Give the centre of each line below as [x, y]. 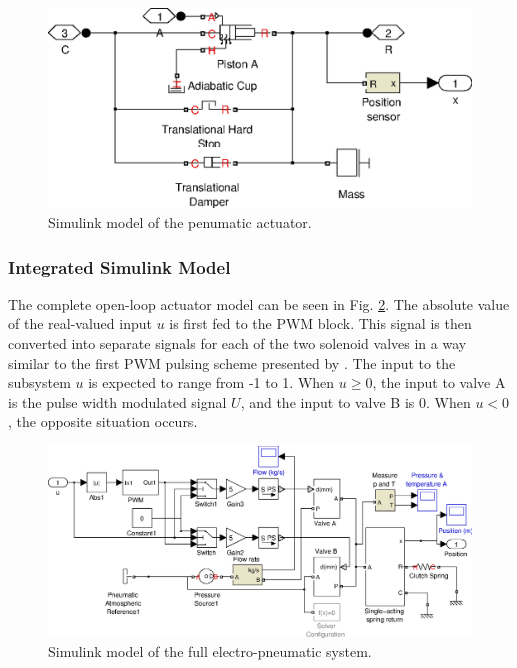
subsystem [39, 382]
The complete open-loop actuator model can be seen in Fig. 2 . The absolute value [259, 303]
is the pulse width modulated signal [117, 401]
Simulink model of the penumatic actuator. [180, 222]
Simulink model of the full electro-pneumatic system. [210, 651]
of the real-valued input [80, 323]
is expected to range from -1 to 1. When [211, 382]
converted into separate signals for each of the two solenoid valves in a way [237, 343]
